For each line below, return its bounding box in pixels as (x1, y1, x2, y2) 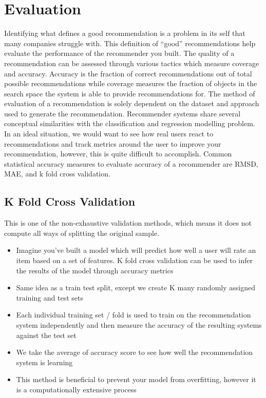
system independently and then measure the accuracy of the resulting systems (16, 319, 262, 330)
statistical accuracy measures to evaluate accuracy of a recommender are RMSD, (4, 158, 258, 169)
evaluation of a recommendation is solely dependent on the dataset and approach (4, 98, 259, 109)
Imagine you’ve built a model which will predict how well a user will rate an (16, 245, 256, 255)
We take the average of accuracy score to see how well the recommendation (16, 347, 253, 357)
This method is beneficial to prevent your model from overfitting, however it (16, 374, 256, 385)
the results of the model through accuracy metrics (16, 265, 174, 275)
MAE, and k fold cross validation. (4, 168, 110, 179)
